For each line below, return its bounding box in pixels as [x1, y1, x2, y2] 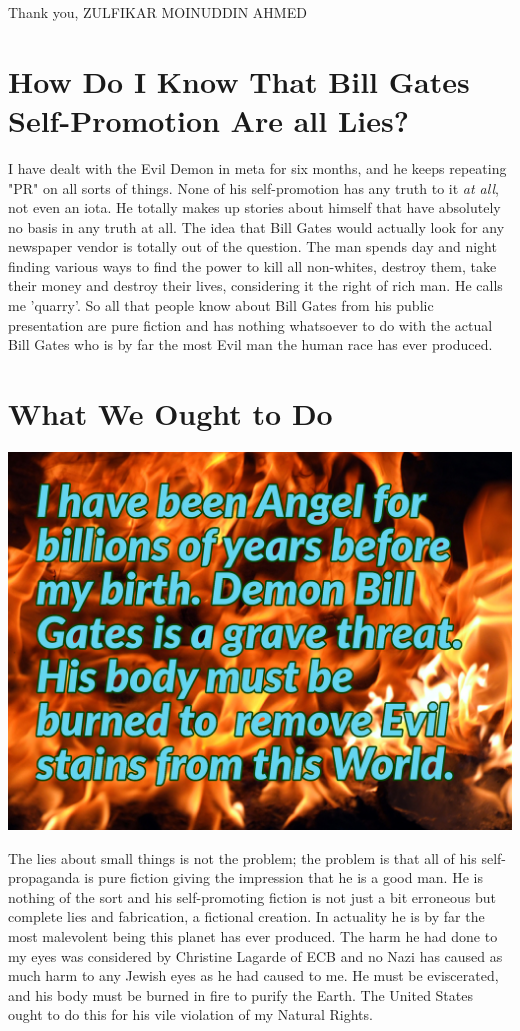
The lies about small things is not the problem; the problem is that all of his [8, 847, 477, 868]
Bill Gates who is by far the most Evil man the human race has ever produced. [8, 334, 493, 355]
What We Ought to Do [8, 393, 333, 434]
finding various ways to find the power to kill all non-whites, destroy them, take [8, 255, 497, 276]
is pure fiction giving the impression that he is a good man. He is [84, 867, 483, 888]
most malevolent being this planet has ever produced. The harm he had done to [8, 925, 498, 946]
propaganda [8, 867, 80, 888]
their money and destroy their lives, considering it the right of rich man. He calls [8, 275, 503, 296]
